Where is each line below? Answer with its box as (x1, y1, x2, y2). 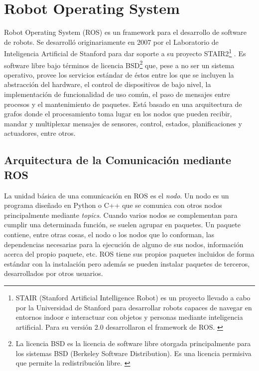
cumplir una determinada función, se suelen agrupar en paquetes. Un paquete (4, 219, 241, 230)
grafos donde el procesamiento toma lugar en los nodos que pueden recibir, (4, 108, 232, 119)
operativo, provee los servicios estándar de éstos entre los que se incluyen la (4, 69, 234, 80)
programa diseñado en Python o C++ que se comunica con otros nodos (4, 200, 222, 210)
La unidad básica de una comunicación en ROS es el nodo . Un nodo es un (4, 190, 229, 200)
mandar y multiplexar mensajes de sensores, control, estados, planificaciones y (4, 118, 242, 128)
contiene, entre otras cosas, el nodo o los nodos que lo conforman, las (4, 229, 215, 239)
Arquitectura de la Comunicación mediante (4, 152, 231, 168)
